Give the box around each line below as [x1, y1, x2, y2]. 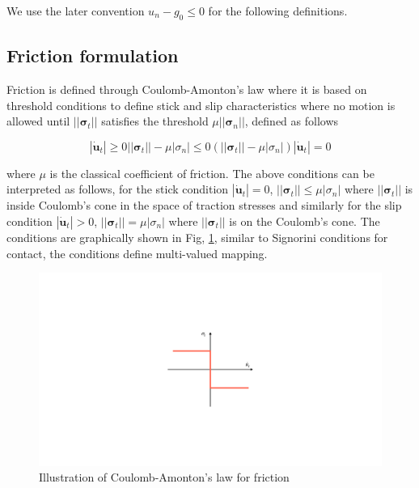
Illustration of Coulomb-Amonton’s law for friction [39, 469, 290, 486]
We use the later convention [6, 2, 145, 19]
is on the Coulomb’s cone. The [229, 212, 380, 229]
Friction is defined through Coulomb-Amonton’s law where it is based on [6, 81, 367, 97]
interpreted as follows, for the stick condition [6, 180, 229, 197]
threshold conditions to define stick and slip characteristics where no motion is [6, 96, 396, 113]
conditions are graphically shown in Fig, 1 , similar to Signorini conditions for [6, 228, 388, 245]
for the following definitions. [208, 2, 348, 19]
